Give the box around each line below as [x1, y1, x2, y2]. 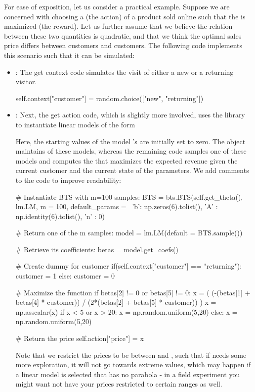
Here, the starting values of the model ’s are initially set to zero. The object [15, 136, 246, 146]
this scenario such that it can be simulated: [4, 50, 135, 60]
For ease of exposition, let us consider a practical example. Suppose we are [4, 1, 230, 11]
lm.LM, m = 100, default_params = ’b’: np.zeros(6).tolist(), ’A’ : [15, 201, 218, 212]
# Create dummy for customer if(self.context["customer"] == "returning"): [15, 261, 242, 271]
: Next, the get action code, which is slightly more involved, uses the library [15, 110, 245, 120]
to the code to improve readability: [15, 174, 121, 185]
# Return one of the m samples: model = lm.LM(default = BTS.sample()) [15, 227, 243, 238]
